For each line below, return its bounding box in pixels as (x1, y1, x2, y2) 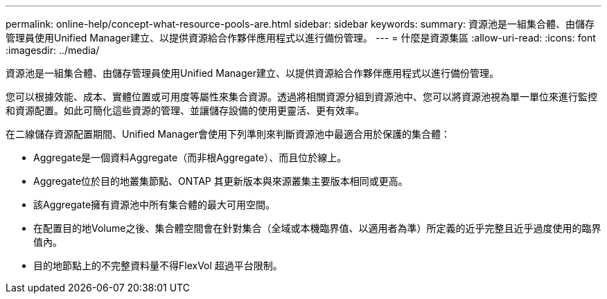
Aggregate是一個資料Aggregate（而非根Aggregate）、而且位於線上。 (33, 152, 347, 163)
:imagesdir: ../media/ (6, 44, 100, 56)
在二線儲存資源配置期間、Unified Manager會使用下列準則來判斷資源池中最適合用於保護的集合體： (6, 128, 450, 140)
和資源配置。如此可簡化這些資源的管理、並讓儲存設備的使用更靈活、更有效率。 (6, 105, 364, 116)
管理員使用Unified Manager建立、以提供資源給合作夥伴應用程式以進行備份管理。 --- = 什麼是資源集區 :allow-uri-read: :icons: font (6, 32, 596, 44)
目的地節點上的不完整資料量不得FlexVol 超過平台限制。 (33, 260, 283, 271)
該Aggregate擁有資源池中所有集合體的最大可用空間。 (33, 199, 276, 210)
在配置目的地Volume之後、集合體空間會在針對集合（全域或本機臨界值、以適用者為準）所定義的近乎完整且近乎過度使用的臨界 (33, 222, 601, 234)
